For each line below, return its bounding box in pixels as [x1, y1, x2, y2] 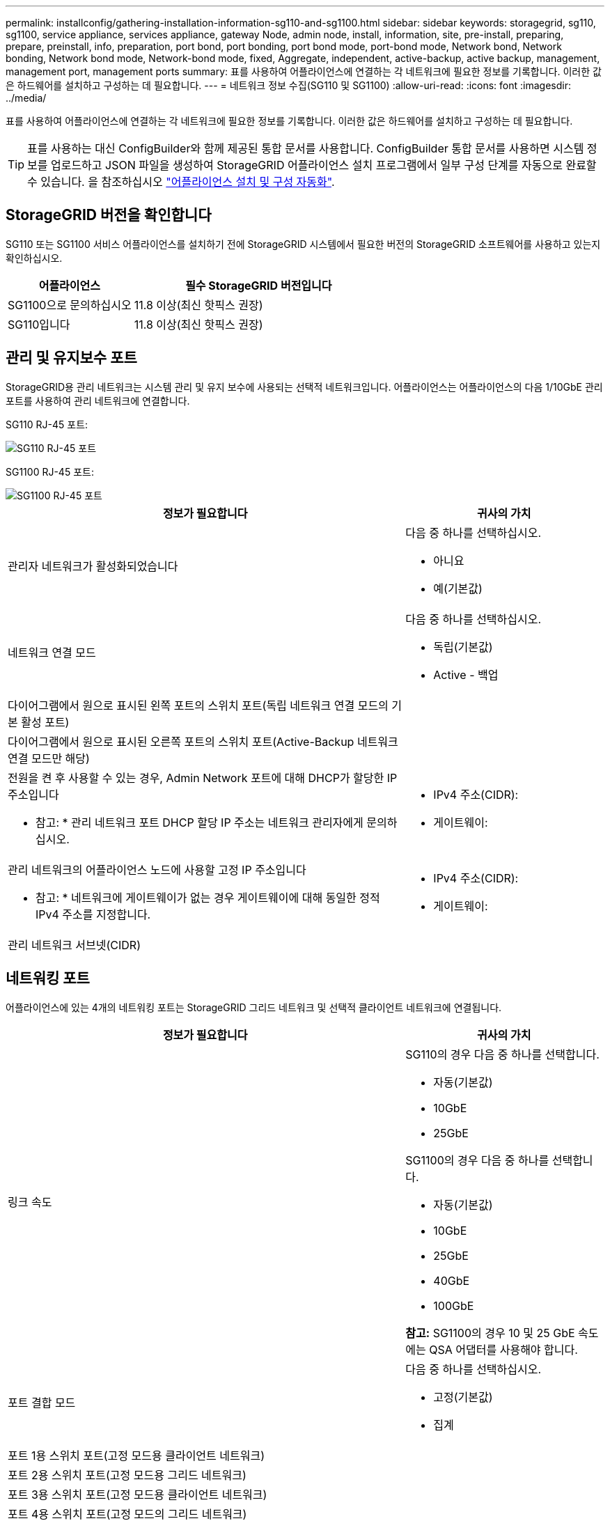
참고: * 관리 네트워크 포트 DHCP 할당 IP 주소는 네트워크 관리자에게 [36, 815, 363, 829]
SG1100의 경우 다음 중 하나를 [405, 1153, 549, 1167]
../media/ [6, 92, 47, 104]
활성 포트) [21, 715, 70, 729]
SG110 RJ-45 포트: [6, 418, 88, 430]
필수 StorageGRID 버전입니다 [185, 278, 332, 292]
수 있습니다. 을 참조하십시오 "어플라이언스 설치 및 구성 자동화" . [27, 175, 335, 189]
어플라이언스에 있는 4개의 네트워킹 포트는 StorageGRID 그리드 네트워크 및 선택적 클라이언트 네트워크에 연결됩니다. [6, 1001, 502, 1013]
